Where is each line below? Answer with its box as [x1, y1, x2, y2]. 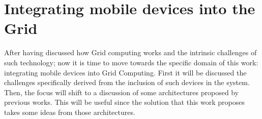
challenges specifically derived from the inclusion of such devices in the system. [4, 77, 250, 88]
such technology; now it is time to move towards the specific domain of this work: [4, 57, 258, 67]
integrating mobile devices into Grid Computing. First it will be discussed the [4, 67, 247, 77]
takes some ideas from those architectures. [4, 106, 135, 117]
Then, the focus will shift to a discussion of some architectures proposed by [4, 87, 239, 97]
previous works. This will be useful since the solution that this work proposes [4, 97, 245, 107]
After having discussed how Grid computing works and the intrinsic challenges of [4, 47, 257, 58]
